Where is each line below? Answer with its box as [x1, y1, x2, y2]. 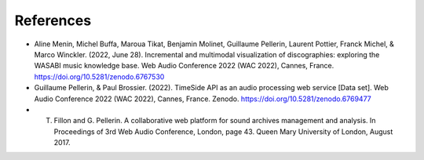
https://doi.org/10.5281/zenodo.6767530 [34, 71, 165, 82]
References [14, 12, 92, 29]
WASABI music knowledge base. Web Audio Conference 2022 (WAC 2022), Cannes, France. [34, 61, 334, 71]
